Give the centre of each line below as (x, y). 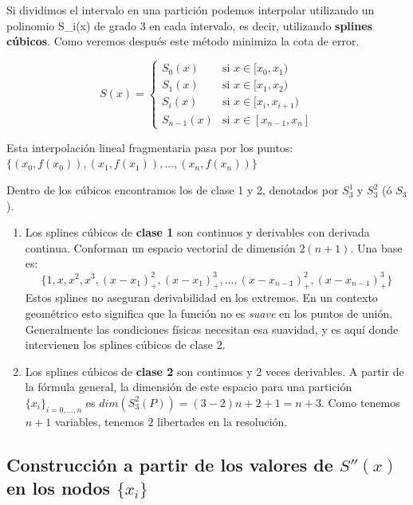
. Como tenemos (360, 402)
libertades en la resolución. (222, 421)
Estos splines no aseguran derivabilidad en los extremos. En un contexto (201, 298)
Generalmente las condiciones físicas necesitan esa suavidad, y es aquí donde (212, 329)
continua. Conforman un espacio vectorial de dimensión (160, 247)
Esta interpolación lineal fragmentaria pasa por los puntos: (150, 147)
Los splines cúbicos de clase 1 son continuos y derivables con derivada (197, 232)
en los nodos (59, 488)
